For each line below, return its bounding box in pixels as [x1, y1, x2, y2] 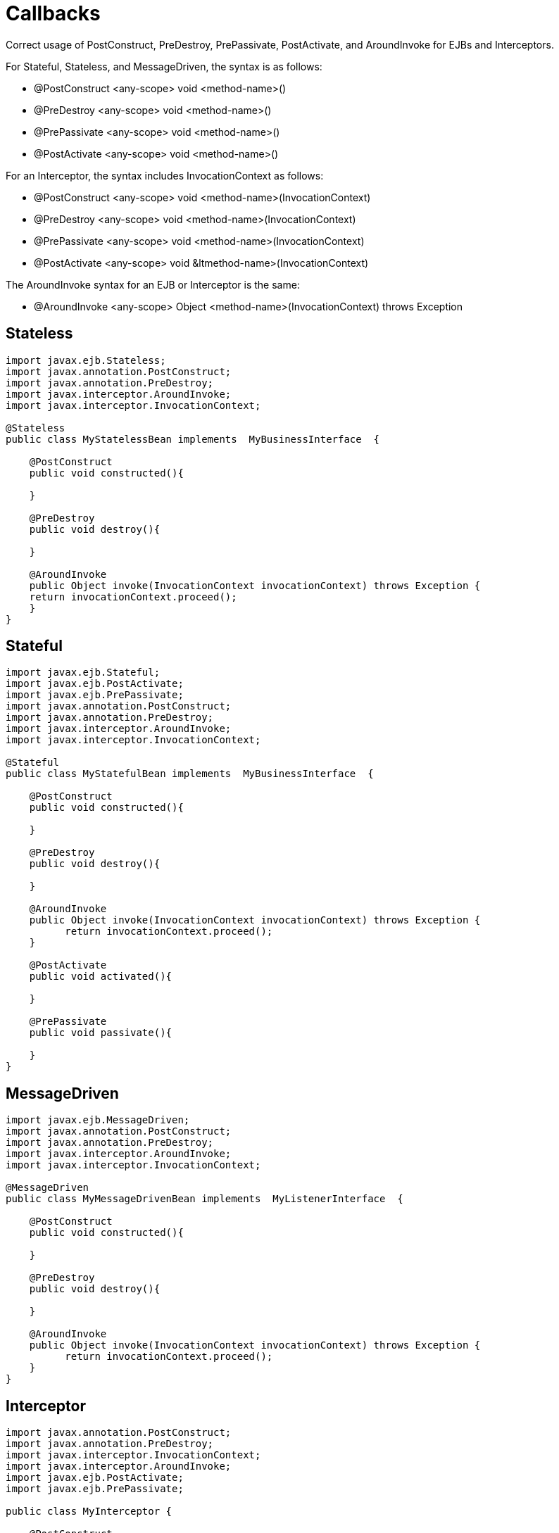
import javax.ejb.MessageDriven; [6, 1114, 190, 1126]
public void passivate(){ [29, 1027, 172, 1039]
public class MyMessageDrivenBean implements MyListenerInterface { [6, 1193, 403, 1205]
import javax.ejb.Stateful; [6, 667, 161, 679]
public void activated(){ [29, 971, 172, 983]
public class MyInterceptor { [6, 1506, 172, 1518]
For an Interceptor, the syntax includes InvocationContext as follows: [6, 169, 324, 182]
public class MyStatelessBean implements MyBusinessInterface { [6, 433, 380, 445]
